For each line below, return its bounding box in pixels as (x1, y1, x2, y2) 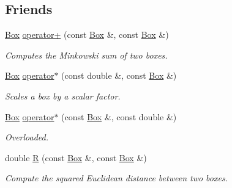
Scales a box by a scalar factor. (5, 89, 121, 102)
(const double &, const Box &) (61, 69, 177, 82)
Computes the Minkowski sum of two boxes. (5, 48, 168, 61)
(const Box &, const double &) (61, 110, 177, 123)
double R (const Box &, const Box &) (5, 151, 147, 164)
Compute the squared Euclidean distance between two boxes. (5, 172, 228, 184)
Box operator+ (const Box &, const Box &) (5, 28, 169, 41)
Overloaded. (5, 131, 49, 143)
